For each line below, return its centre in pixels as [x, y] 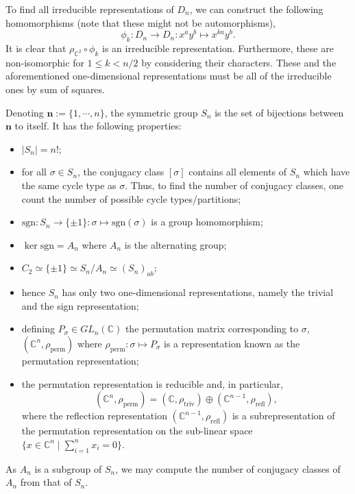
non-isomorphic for [45, 62]
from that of [46, 482]
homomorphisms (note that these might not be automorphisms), [141, 22]
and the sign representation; [80, 305]
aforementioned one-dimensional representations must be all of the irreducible [169, 76]
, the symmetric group [151, 112]
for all [34, 172]
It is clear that [36, 48]
